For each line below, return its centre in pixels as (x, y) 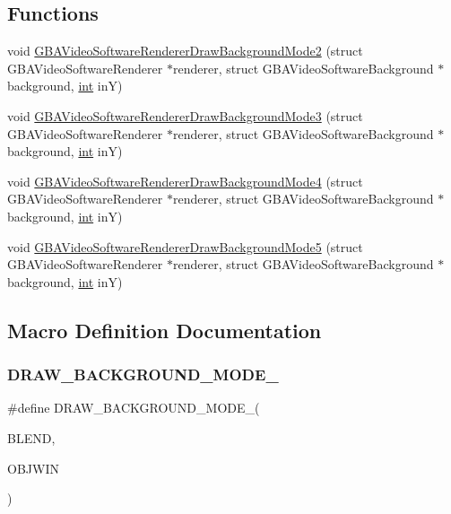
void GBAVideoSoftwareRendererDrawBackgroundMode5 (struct (185, 246)
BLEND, (31, 437)
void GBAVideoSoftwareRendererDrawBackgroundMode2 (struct (185, 51)
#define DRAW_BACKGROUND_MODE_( (134, 408)
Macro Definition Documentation (165, 330)
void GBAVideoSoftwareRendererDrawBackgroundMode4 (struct (185, 181)
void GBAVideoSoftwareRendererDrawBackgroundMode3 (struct (185, 115)
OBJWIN (33, 468)
